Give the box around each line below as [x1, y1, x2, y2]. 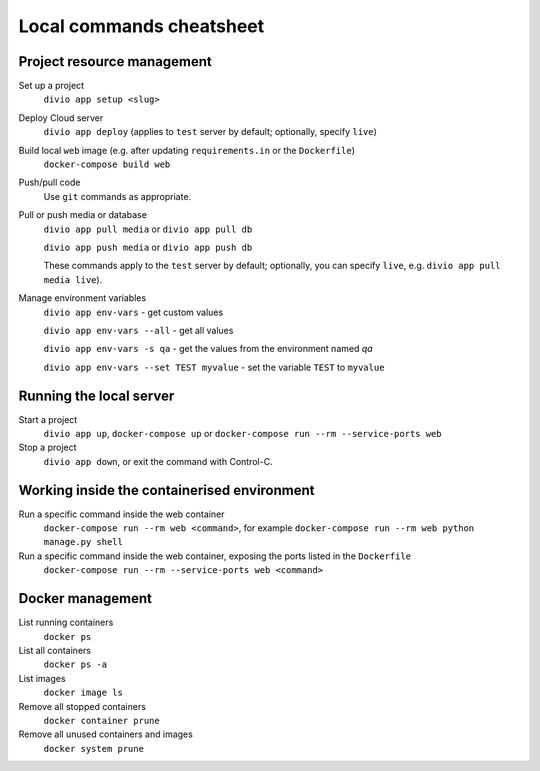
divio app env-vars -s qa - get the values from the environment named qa [43, 343, 374, 355]
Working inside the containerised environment [18, 481, 315, 499]
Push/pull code [18, 176, 81, 189]
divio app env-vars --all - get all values [43, 324, 234, 336]
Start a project [18, 413, 78, 425]
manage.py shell [43, 536, 124, 548]
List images [18, 672, 66, 684]
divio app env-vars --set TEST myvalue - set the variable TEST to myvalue [43, 361, 385, 373]
